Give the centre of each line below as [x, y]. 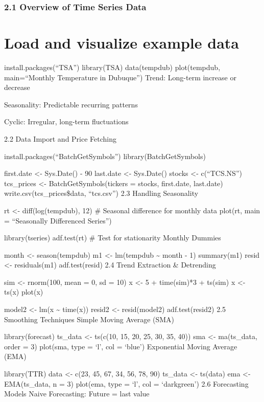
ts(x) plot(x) [24, 292]
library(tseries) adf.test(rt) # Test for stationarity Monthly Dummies [113, 238]
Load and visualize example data [122, 43]
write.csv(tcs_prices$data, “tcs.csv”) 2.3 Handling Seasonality [101, 193]
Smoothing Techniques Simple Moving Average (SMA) [89, 319]
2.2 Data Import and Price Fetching [61, 138]
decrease [17, 87]
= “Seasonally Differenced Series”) [58, 220]
